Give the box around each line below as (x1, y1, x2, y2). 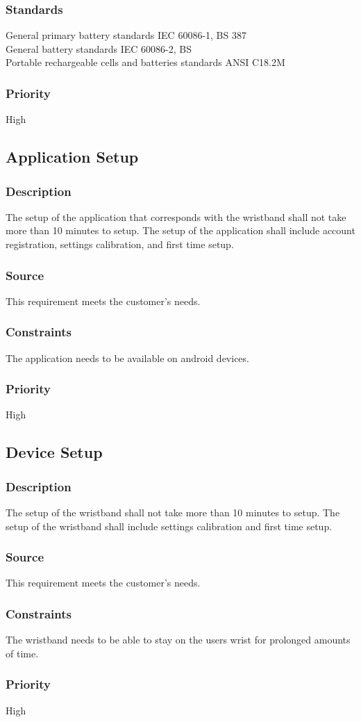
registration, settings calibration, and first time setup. (6, 237, 234, 251)
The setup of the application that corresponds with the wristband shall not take (6, 209, 346, 224)
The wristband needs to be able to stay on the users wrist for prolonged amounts (6, 632, 351, 647)
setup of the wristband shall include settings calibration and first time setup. (6, 518, 333, 533)
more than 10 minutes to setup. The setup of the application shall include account (6, 223, 355, 238)
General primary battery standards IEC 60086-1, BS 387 (6, 28, 246, 42)
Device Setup (6, 441, 103, 463)
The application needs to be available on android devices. (6, 350, 249, 365)
